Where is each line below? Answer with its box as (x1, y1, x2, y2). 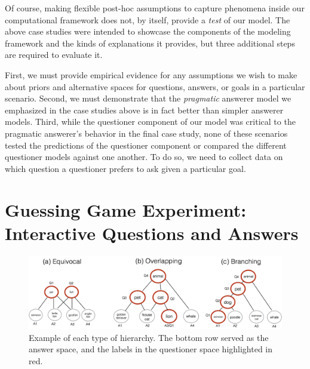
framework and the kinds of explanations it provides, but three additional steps (5, 36, 295, 49)
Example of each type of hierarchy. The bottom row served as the (29, 331, 269, 343)
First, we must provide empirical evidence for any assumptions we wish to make (5, 68, 297, 81)
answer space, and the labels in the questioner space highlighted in (29, 343, 273, 355)
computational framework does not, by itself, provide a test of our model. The (5, 13, 290, 26)
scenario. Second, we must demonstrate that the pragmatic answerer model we (5, 92, 291, 104)
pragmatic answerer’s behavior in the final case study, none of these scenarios (5, 127, 288, 139)
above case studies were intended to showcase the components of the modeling (5, 25, 291, 38)
